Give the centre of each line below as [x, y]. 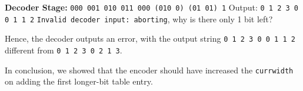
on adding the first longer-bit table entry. [79, 81]
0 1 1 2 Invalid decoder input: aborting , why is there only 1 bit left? [139, 18]
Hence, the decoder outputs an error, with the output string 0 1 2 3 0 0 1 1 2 [150, 38]
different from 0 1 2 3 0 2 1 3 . [64, 50]
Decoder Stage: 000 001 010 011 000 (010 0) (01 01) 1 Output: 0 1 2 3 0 [151, 7]
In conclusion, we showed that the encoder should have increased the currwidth [149, 70]
